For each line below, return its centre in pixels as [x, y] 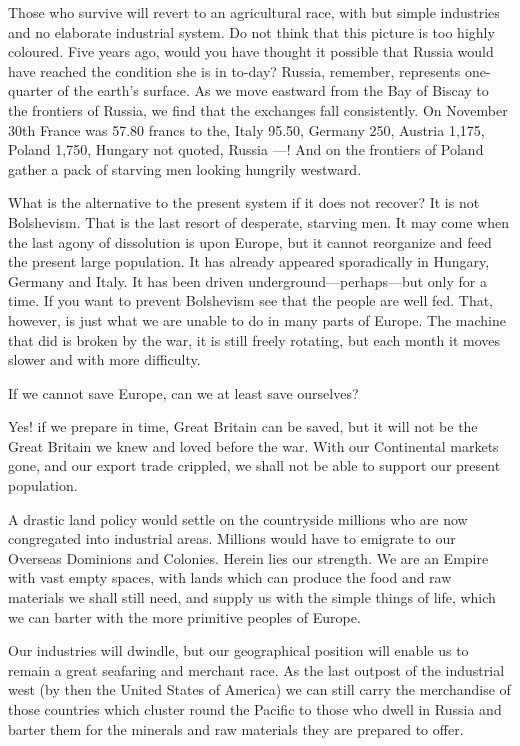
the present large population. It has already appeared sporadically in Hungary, [249, 261]
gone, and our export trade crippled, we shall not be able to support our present [254, 465]
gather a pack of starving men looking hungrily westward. [185, 168]
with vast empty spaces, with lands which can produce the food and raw [230, 577]
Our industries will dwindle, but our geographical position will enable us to [238, 650]
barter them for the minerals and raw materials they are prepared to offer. [236, 728]
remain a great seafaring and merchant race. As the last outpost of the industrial [256, 669]
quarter [30, 90]
